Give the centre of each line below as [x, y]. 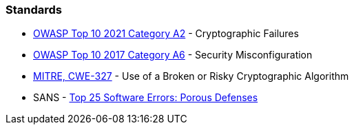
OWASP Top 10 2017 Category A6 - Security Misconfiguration [173, 55]
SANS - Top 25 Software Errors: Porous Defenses [146, 98]
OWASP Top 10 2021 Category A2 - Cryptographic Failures [166, 34]
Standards [34, 10]
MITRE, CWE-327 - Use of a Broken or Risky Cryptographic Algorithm [191, 76]
